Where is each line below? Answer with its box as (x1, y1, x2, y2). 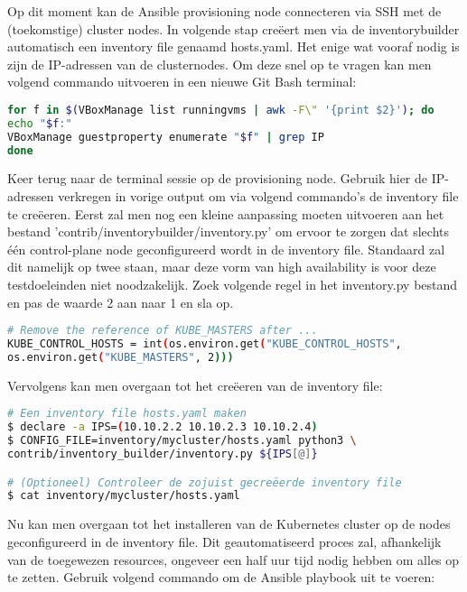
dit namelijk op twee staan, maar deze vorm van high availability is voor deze (7, 257, 436, 276)
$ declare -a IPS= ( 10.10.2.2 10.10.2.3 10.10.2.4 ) (7, 421, 318, 434)
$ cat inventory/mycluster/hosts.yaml (7, 489, 240, 503)
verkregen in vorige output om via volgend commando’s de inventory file (58, 187, 459, 206)
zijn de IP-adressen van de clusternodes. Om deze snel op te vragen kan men (7, 54, 432, 73)
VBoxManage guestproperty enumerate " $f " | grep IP (7, 130, 324, 143)
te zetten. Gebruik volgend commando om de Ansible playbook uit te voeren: (7, 568, 435, 587)
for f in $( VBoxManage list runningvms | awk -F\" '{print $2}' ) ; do (7, 103, 434, 116)
